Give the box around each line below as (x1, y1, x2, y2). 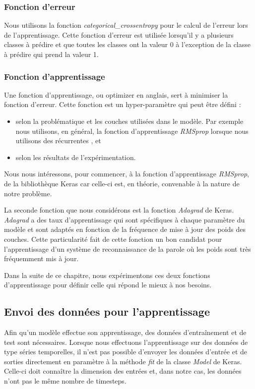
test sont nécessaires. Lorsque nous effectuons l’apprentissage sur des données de (4, 336, 248, 347)
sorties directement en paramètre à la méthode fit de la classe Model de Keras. (4, 356, 242, 366)
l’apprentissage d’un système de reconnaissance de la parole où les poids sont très (4, 243, 251, 254)
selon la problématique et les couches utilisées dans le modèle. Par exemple (15, 116, 244, 126)
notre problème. (4, 188, 52, 198)
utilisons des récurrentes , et (15, 135, 101, 146)
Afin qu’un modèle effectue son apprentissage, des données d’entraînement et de (4, 327, 247, 337)
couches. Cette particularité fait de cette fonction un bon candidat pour (4, 233, 222, 244)
